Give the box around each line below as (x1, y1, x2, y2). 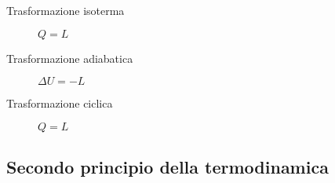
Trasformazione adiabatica (6, 49, 133, 66)
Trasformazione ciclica (6, 95, 113, 112)
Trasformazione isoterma (6, 2, 125, 18)
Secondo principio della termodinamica (6, 155, 329, 179)
